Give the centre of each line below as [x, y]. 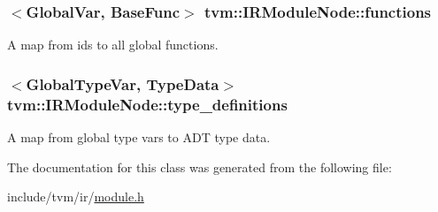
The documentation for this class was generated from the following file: [200, 167]
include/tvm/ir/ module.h [76, 197]
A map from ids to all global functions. [113, 45]
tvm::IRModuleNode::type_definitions [147, 104]
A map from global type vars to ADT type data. [139, 136]
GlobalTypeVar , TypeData [123, 83]
